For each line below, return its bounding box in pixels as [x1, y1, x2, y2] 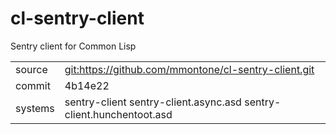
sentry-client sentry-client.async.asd [64, 95, 242, 109]
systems [15, 101, 55, 115]
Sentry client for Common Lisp [10, 40, 137, 52]
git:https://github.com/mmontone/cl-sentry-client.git [64, 62, 315, 76]
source [15, 62, 48, 76]
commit [15, 78, 51, 92]
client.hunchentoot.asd [64, 107, 173, 121]
